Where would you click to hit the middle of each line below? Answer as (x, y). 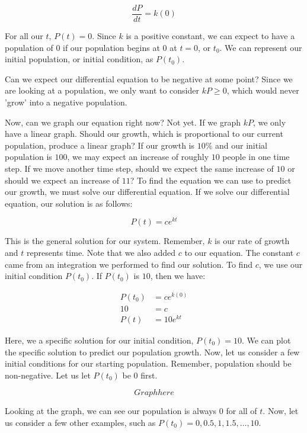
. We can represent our (261, 47)
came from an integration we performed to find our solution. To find (129, 264)
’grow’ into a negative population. (66, 102)
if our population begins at (111, 47)
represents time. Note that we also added (101, 253)
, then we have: (178, 276)
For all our (24, 36)
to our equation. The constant (239, 253)
